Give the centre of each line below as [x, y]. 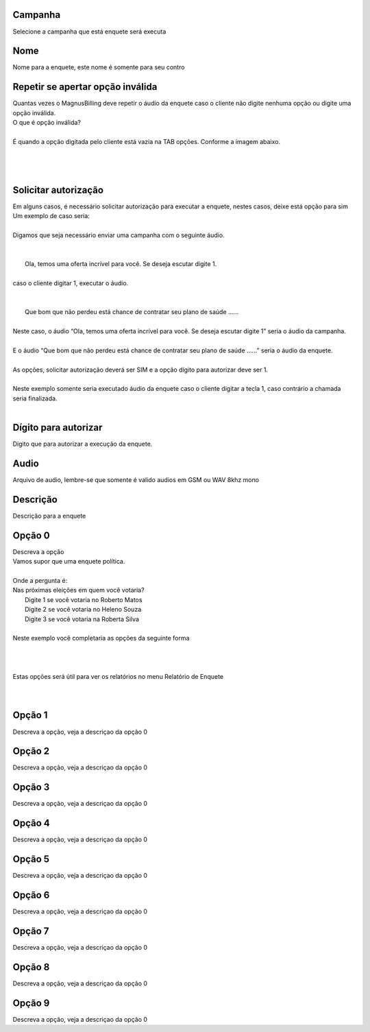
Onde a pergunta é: [40, 580]
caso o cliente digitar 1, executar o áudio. [71, 283]
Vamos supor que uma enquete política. [69, 562]
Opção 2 [31, 751]
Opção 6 [31, 895]
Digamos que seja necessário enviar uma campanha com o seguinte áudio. [119, 235]
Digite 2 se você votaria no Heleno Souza [83, 610]
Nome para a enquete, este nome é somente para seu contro [99, 67]
